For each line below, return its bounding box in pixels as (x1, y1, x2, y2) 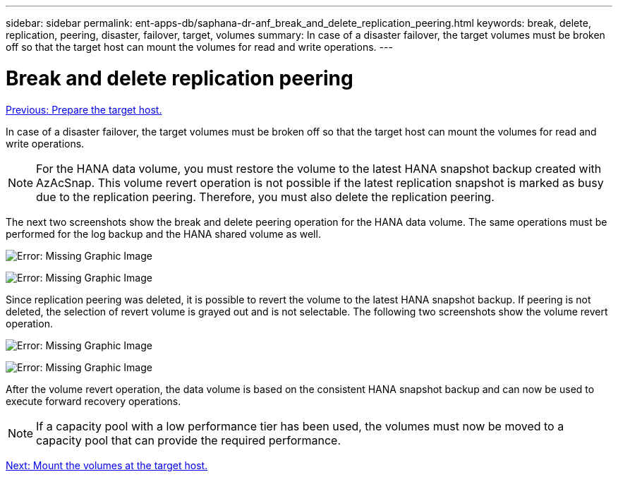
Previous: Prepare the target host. (6, 103, 162, 116)
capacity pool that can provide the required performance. (36, 433, 341, 447)
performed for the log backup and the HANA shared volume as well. (6, 227, 321, 240)
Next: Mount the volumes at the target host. (6, 459, 208, 471)
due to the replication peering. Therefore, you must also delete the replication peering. (36, 189, 495, 204)
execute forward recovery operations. (6, 394, 181, 407)
